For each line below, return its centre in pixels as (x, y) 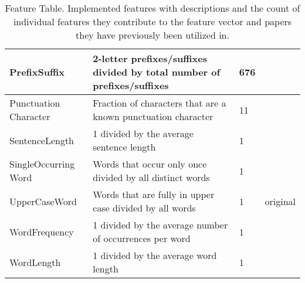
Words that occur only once (150, 164)
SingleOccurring (42, 164)
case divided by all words (144, 208)
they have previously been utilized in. (152, 35)
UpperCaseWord (43, 201)
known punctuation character (153, 116)
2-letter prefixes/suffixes (150, 58)
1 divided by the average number (160, 225)
